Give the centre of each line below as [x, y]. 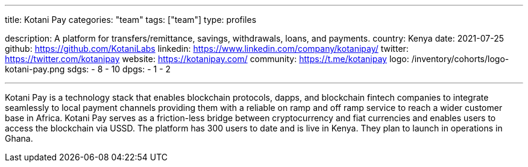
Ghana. [19, 138]
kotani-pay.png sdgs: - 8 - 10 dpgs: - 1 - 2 [88, 69]
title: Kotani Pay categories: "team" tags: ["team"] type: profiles [131, 20]
